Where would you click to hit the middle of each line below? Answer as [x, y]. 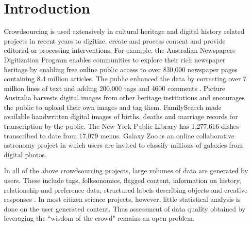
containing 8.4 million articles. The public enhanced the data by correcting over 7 [125, 79]
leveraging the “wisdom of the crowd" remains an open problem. [99, 218]
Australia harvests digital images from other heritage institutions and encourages [124, 98]
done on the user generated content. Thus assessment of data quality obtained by [125, 208]
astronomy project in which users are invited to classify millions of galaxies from [124, 145]
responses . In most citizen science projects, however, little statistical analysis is [122, 199]
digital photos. [25, 154]
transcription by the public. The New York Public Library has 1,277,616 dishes [122, 126]
